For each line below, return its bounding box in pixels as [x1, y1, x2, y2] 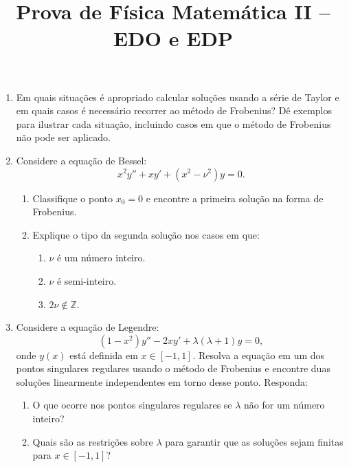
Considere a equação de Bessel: [16, 153, 147, 167]
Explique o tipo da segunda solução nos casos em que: [32, 227, 260, 241]
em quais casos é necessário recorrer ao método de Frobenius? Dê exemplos [16, 103, 332, 118]
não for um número [244, 398, 325, 412]
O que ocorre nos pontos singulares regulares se [32, 398, 232, 412]
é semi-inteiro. [56, 273, 117, 287]
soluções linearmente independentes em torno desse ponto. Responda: [16, 374, 308, 389]
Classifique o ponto [32, 191, 113, 205]
